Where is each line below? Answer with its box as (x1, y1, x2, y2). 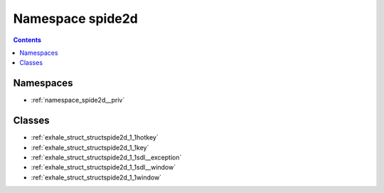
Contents (13, 36, 42, 44)
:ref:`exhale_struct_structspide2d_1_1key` (31, 143, 149, 152)
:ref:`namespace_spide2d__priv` (31, 96, 125, 105)
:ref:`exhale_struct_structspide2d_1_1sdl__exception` (31, 153, 182, 162)
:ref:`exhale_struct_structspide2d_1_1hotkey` (31, 133, 159, 142)
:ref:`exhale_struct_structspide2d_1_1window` (31, 173, 162, 182)
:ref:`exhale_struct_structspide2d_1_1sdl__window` (31, 163, 176, 172)
